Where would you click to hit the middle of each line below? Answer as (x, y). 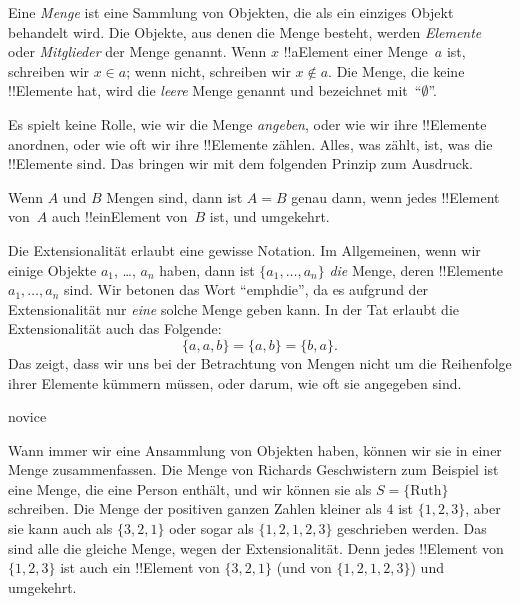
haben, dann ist (207, 269)
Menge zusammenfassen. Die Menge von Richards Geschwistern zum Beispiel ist (253, 469)
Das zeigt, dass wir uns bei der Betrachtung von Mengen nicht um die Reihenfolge (260, 362)
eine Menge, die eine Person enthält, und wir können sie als (190, 488)
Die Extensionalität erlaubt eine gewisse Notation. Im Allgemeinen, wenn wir (244, 249)
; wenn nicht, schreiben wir (208, 70)
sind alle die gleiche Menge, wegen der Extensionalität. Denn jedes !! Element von (256, 547)
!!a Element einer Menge (355, 51)
